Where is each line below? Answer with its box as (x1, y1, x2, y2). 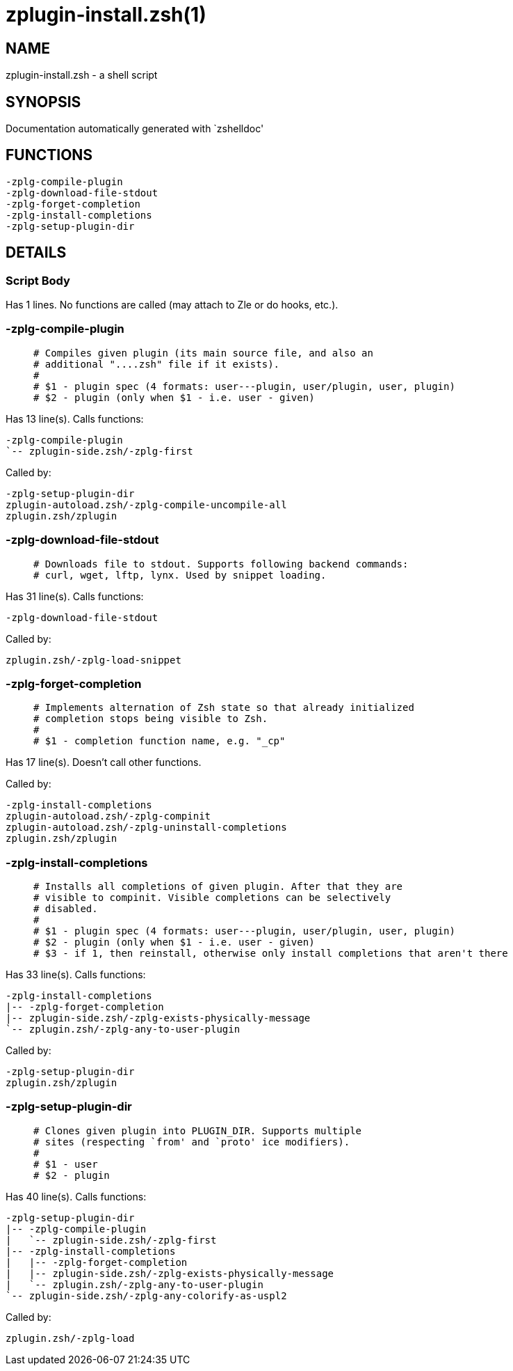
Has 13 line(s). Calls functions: (6, 412, 144, 425)
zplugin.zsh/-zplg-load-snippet (6, 654, 181, 666)
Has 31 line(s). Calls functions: (6, 590, 144, 602)
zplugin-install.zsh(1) (6, 3, 206, 26)
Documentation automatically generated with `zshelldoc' (6, 123, 264, 135)
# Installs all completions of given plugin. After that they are (33, 881, 403, 893)
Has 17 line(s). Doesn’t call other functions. (6, 756, 202, 769)
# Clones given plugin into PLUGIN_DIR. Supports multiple (33, 1125, 362, 1136)
